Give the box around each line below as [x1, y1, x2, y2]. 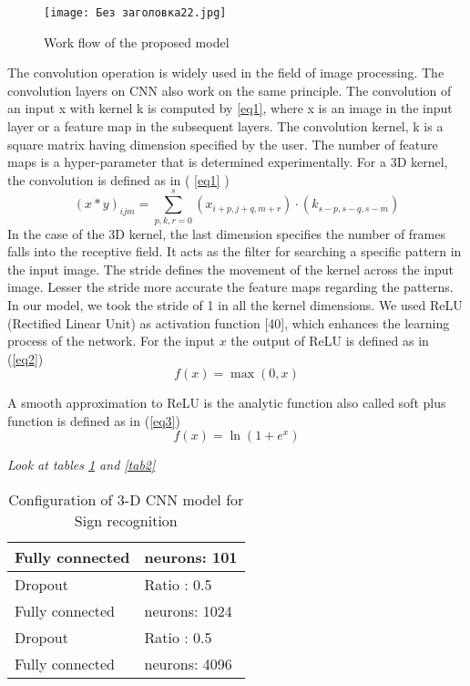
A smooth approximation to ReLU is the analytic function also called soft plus [7, 393, 446, 412]
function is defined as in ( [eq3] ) [7, 411, 180, 430]
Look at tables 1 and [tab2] [7, 455, 156, 474]
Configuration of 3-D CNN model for [8, 489, 244, 511]
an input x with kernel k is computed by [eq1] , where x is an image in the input [7, 99, 453, 118]
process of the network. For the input [7, 331, 215, 350]
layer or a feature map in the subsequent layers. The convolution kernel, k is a [7, 117, 444, 136]
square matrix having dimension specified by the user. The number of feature [7, 134, 438, 153]
